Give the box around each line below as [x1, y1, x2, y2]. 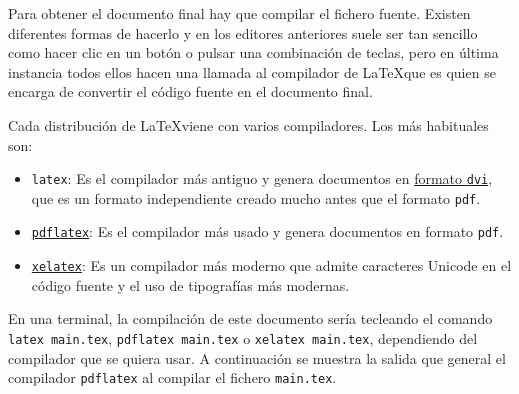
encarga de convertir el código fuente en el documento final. [8, 81, 373, 102]
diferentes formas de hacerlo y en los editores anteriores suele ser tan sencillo [8, 22, 478, 43]
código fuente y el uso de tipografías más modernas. [31, 274, 350, 295]
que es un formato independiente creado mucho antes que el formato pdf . [31, 187, 481, 208]
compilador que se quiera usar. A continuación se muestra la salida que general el [8, 347, 506, 368]
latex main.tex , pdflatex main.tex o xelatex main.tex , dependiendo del [8, 327, 478, 348]
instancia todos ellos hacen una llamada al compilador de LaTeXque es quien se [8, 61, 496, 82]
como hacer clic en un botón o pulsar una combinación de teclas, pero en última [8, 42, 499, 63]
